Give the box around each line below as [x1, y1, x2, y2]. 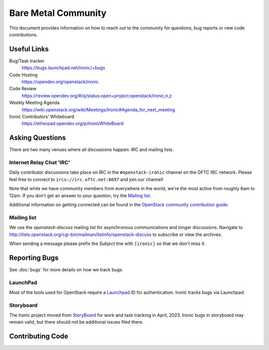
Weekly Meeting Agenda [9, 100, 60, 106]
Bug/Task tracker [9, 58, 45, 64]
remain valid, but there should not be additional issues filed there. [9, 319, 144, 325]
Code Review [9, 86, 37, 92]
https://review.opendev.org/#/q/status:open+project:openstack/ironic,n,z [21, 93, 172, 99]
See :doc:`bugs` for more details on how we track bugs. [9, 266, 124, 272]
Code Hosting [9, 72, 38, 78]
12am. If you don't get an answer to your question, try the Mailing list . [9, 192, 151, 199]
